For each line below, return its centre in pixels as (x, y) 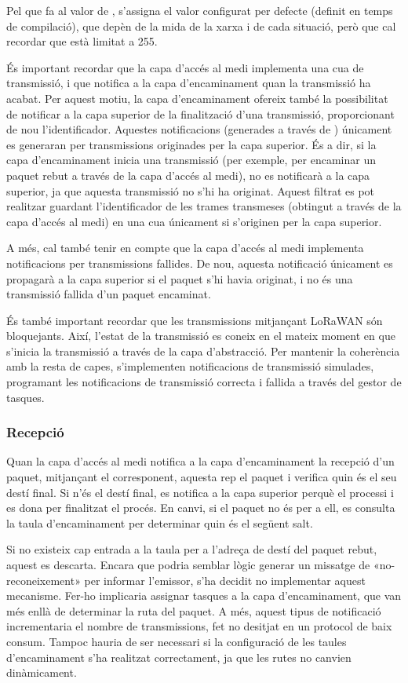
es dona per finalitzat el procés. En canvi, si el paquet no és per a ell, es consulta (201, 508)
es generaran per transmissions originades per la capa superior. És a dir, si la (191, 144)
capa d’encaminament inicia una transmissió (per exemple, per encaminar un (191, 160)
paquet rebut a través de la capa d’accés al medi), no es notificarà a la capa (188, 175)
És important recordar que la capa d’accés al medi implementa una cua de (185, 67)
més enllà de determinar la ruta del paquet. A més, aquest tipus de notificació (194, 610)
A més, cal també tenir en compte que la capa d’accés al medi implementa (185, 248)
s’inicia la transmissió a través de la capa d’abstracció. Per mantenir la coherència (203, 351)
